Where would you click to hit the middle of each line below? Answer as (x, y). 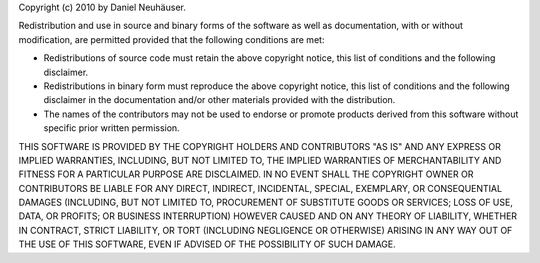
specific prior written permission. (111, 128)
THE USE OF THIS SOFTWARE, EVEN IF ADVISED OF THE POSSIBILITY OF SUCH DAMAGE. (207, 244)
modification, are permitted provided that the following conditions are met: (171, 39)
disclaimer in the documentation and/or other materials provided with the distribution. (219, 100)
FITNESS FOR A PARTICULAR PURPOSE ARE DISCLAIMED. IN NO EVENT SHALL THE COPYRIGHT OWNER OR (246, 174)
